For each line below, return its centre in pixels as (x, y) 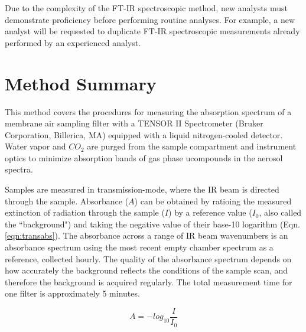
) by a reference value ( (210, 212)
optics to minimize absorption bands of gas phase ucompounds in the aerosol (144, 157)
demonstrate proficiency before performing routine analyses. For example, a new (150, 19)
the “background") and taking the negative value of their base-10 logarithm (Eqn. (152, 224)
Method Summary (81, 83)
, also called (280, 212)
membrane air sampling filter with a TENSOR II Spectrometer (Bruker (134, 123)
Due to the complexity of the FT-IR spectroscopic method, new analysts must (146, 8)
